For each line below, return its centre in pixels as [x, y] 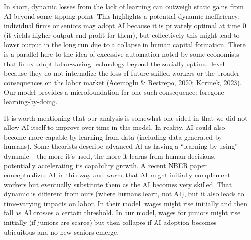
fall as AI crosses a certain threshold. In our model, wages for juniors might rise [122, 213]
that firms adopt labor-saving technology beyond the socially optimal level [114, 63]
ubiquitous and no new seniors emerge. [62, 232]
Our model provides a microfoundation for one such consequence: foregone [114, 92]
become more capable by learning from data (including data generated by [113, 136]
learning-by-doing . [31, 101]
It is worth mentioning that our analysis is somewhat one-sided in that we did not [126, 118]
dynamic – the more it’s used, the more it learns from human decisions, [110, 155]
